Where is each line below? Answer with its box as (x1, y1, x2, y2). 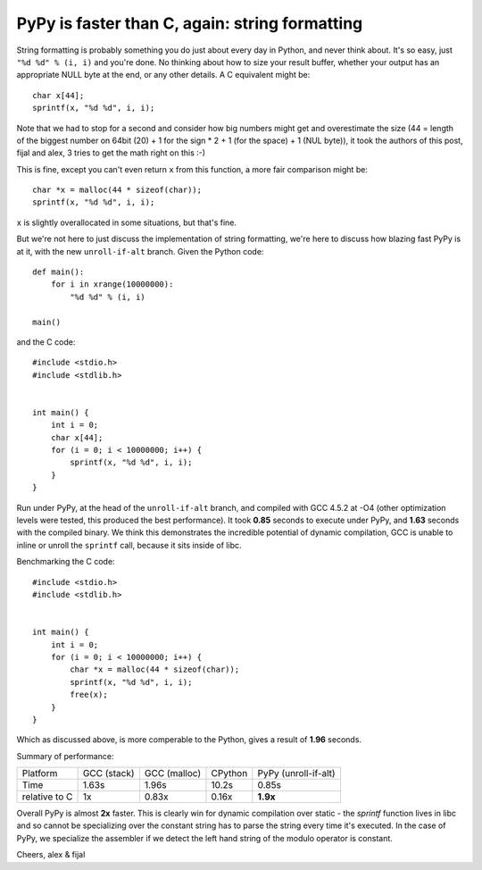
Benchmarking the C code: (16, 556, 115, 567)
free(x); (70, 690, 108, 700)
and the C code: (16, 336, 76, 347)
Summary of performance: (16, 750, 114, 761)
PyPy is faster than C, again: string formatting (16, 13, 363, 33)
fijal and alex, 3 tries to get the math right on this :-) (16, 147, 205, 158)
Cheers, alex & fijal (16, 849, 86, 860)
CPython (211, 767, 248, 780)
